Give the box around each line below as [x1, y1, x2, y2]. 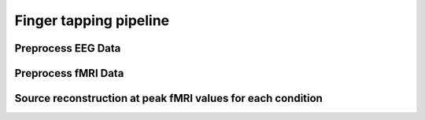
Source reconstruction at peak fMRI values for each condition [14, 92, 323, 105]
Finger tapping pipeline [14, 12, 170, 29]
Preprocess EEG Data [14, 42, 121, 55]
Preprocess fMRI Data [14, 67, 124, 80]
